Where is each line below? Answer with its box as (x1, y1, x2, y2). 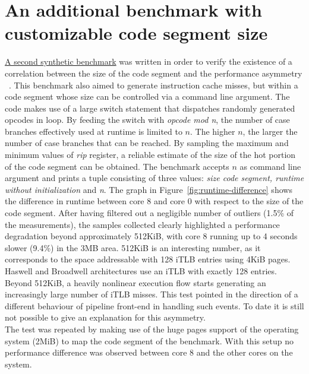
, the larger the (242, 125, 298, 137)
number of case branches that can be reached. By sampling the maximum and (5, 137, 289, 149)
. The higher (190, 125, 235, 137)
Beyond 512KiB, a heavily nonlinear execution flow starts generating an (5, 276, 266, 289)
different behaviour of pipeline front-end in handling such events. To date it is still (5, 299, 304, 312)
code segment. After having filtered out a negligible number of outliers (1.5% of (5, 207, 294, 219)
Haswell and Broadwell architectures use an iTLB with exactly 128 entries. (5, 265, 277, 277)
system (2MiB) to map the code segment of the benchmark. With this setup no (5, 334, 294, 347)
